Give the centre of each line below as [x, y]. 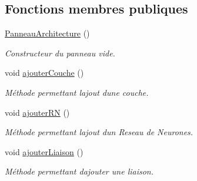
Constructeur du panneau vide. [60, 53]
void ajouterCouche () [44, 73]
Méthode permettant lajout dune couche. [77, 92]
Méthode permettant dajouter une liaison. [79, 171]
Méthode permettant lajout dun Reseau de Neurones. [99, 132]
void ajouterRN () [37, 112]
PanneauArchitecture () [47, 33]
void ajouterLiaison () [44, 151]
